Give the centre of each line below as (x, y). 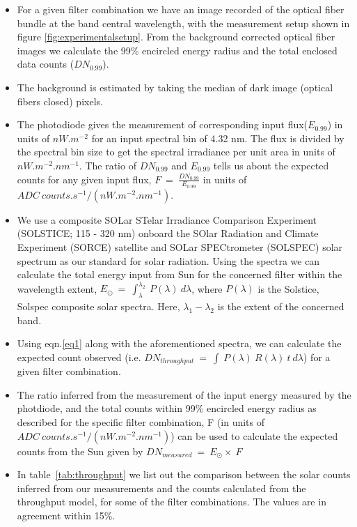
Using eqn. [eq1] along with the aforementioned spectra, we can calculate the (179, 343)
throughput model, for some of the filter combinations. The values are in (172, 502)
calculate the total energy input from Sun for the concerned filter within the (180, 274)
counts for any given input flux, (84, 179)
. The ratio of (108, 165)
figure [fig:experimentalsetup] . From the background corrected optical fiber (176, 37)
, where (207, 288)
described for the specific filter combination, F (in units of (141, 422)
